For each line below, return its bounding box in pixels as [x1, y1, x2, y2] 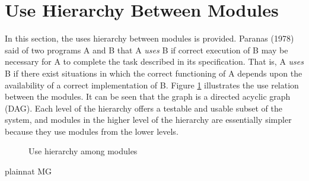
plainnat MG [5, 165, 52, 177]
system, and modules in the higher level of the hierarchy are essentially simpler [5, 113, 292, 126]
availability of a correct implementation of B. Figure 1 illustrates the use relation [5, 78, 299, 91]
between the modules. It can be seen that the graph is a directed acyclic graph [5, 90, 291, 103]
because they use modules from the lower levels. [5, 125, 179, 137]
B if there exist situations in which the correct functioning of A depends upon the [5, 66, 302, 79]
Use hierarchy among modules [28, 145, 138, 157]
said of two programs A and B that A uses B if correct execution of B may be [5, 43, 288, 56]
